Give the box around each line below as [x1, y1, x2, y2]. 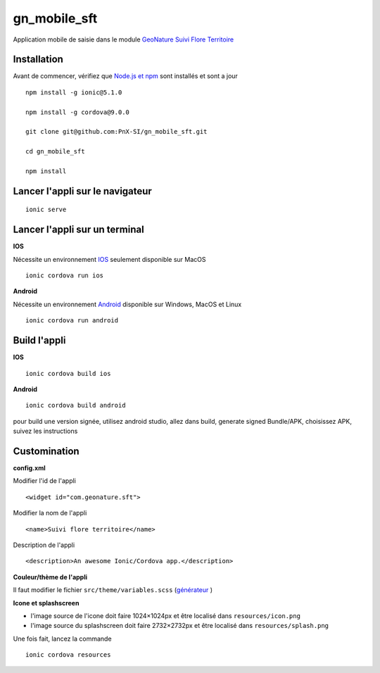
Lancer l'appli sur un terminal [13, 224, 144, 236]
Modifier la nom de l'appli [13, 509, 87, 517]
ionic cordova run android [25, 317, 119, 325]
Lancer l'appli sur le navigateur [13, 185, 153, 197]
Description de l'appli [13, 541, 75, 549]
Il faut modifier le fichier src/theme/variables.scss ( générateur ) [13, 586, 213, 594]
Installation [13, 54, 63, 65]
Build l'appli [13, 334, 66, 346]
